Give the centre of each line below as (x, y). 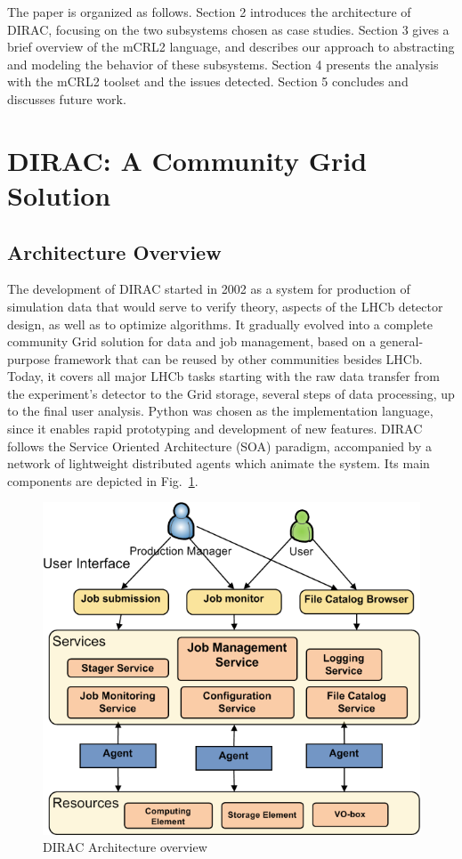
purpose (28, 358)
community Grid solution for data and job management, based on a (192, 341)
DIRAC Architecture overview (125, 847)
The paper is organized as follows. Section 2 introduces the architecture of (209, 12)
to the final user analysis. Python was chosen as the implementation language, (220, 411)
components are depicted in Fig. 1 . (103, 480)
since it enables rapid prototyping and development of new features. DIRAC (215, 429)
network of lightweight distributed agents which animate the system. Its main (219, 463)
